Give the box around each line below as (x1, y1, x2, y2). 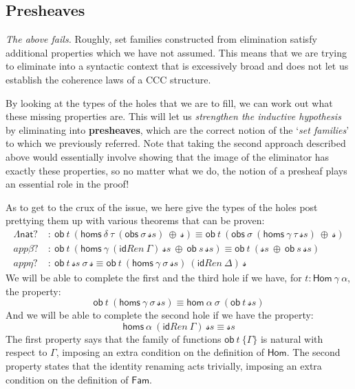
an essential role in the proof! (6, 177, 129, 191)
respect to (6, 345, 47, 359)
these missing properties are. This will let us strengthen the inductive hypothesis (6, 109, 341, 123)
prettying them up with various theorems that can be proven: (6, 213, 265, 228)
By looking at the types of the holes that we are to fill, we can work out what (6, 95, 333, 110)
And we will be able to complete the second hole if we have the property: (6, 308, 314, 322)
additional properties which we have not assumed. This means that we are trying (6, 45, 347, 59)
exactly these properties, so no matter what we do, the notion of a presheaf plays (6, 163, 347, 177)
